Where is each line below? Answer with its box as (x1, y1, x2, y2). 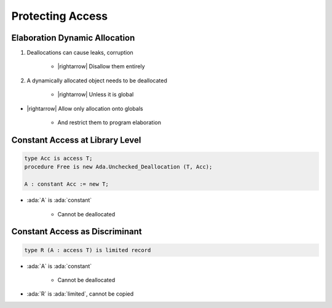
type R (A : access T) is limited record (24, 247, 151, 253)
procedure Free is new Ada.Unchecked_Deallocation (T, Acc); (24, 164, 213, 170)
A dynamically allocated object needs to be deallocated (26, 77, 167, 84)
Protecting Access (11, 9, 108, 23)
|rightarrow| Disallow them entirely (57, 63, 145, 70)
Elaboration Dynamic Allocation (11, 33, 135, 43)
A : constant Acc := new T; (24, 181, 109, 188)
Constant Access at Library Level (11, 135, 141, 145)
